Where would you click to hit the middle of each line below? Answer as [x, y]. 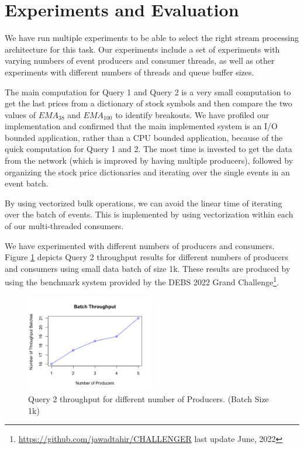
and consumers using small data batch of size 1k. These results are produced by [148, 268]
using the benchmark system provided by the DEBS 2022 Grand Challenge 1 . [142, 281]
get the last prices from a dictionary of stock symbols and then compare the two [148, 103]
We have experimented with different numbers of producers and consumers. [140, 245]
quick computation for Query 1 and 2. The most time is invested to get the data [148, 149]
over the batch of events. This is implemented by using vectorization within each [149, 214]
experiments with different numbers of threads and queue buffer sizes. [129, 72]
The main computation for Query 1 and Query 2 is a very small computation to [148, 91]
